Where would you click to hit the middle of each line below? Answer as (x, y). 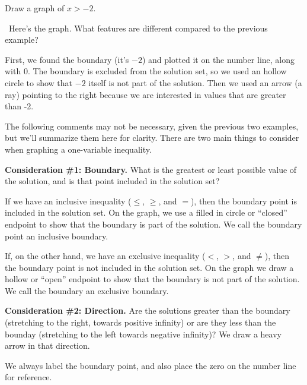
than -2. (19, 106)
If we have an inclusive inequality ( (68, 201)
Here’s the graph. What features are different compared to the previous (138, 28)
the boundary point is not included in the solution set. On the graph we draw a (149, 267)
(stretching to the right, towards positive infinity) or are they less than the (140, 322)
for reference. (28, 377)
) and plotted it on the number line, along (218, 59)
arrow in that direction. (47, 345)
